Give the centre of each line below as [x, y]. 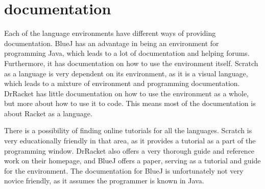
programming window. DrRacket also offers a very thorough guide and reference [129, 150]
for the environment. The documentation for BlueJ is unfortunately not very [124, 170]
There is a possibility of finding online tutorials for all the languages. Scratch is [128, 130]
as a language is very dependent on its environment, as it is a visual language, [126, 73]
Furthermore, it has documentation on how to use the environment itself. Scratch [131, 63]
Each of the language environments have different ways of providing [110, 33]
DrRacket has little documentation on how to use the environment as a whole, [126, 93]
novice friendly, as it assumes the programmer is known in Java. [104, 181]
